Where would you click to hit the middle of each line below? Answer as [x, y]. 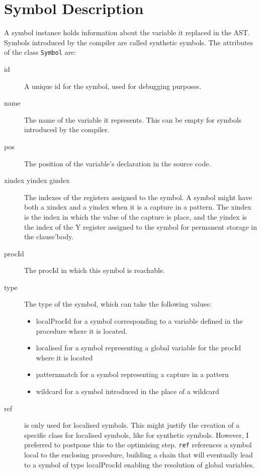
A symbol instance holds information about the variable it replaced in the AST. [127, 32]
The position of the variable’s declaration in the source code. [118, 163]
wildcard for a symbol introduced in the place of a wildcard [127, 391]
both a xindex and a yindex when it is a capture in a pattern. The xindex [138, 207]
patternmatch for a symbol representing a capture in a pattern [132, 374]
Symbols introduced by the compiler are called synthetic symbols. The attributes [129, 42]
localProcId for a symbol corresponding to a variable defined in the [139, 321]
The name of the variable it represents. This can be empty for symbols [133, 119]
